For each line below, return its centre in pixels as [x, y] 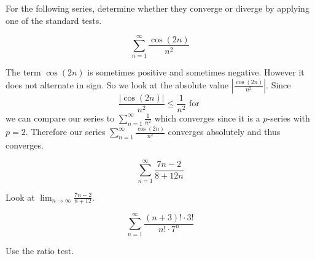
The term [23, 72]
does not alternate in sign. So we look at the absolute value [117, 84]
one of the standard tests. [54, 20]
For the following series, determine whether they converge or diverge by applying [157, 8]
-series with [289, 118]
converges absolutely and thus [224, 132]
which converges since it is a [207, 118]
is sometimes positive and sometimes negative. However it [196, 72]
